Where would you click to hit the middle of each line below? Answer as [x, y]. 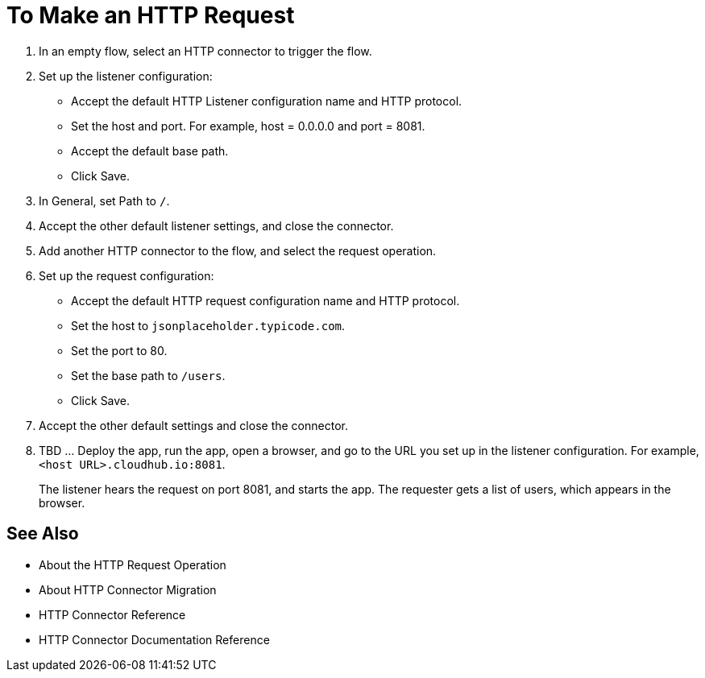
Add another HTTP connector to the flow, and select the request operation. [238, 250]
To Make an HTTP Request [151, 15]
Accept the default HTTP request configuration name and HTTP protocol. [265, 300]
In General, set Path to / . [104, 201]
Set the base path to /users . [148, 375]
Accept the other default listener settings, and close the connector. [216, 225]
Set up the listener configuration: [126, 76]
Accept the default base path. [150, 151]
